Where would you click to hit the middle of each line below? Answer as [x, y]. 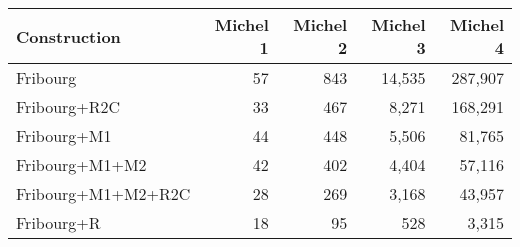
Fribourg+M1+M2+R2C [103, 193]
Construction [68, 36]
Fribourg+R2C [68, 106]
